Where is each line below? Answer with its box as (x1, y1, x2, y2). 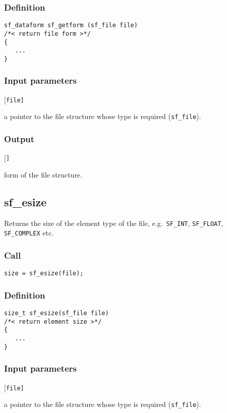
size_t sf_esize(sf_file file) (4, 310, 109, 317)
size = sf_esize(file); (4, 270, 84, 277)
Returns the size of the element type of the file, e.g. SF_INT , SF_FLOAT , (4, 217, 223, 228)
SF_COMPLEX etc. (4, 227, 54, 238)
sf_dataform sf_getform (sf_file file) (4, 22, 138, 29)
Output (4, 132, 35, 145)
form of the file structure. (4, 169, 82, 180)
